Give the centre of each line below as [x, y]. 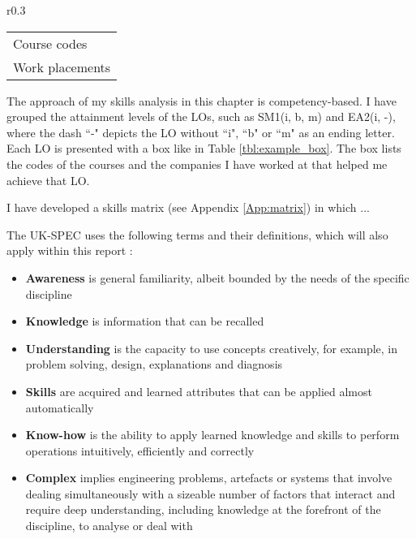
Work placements [62, 67]
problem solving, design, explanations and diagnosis [154, 364]
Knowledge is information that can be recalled [145, 321]
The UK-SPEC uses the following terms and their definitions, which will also [197, 234]
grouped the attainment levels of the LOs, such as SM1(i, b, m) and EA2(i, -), [201, 116]
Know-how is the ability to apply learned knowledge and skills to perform [212, 435]
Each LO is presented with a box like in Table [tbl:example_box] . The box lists [204, 148]
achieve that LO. [48, 180]
